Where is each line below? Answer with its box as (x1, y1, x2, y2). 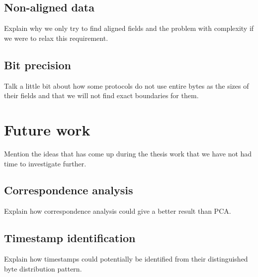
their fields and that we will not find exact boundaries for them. (4, 90, 199, 101)
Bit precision (4, 57, 71, 72)
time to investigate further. (4, 158, 86, 168)
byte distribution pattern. (4, 263, 82, 274)
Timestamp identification (4, 230, 136, 246)
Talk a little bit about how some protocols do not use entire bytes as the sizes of (4, 80, 249, 91)
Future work (4, 119, 90, 139)
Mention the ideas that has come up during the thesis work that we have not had (4, 148, 252, 158)
